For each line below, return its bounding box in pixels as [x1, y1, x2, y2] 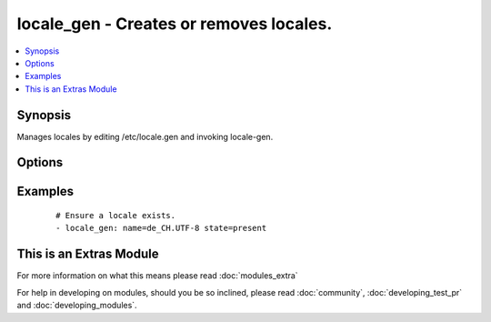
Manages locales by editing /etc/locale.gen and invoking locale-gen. [16, 131, 274, 142]
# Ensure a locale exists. [55, 210, 176, 221]
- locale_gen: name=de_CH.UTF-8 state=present [55, 223, 267, 234]
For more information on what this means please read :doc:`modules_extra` [16, 270, 299, 281]
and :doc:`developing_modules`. [16, 300, 137, 311]
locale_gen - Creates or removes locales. [16, 14, 333, 34]
